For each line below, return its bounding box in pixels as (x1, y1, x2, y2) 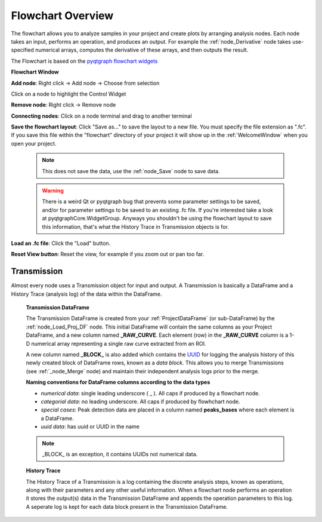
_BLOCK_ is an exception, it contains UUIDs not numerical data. (42, 450, 198, 457)
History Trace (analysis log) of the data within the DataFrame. (11, 290, 162, 297)
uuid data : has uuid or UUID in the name (41, 423, 140, 430)
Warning (42, 187, 64, 194)
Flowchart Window (11, 69, 59, 76)
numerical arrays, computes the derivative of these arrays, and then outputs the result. (35, 47, 249, 54)
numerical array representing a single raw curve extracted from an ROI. (31, 340, 206, 347)
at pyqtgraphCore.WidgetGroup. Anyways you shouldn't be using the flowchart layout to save (42, 215, 272, 222)
